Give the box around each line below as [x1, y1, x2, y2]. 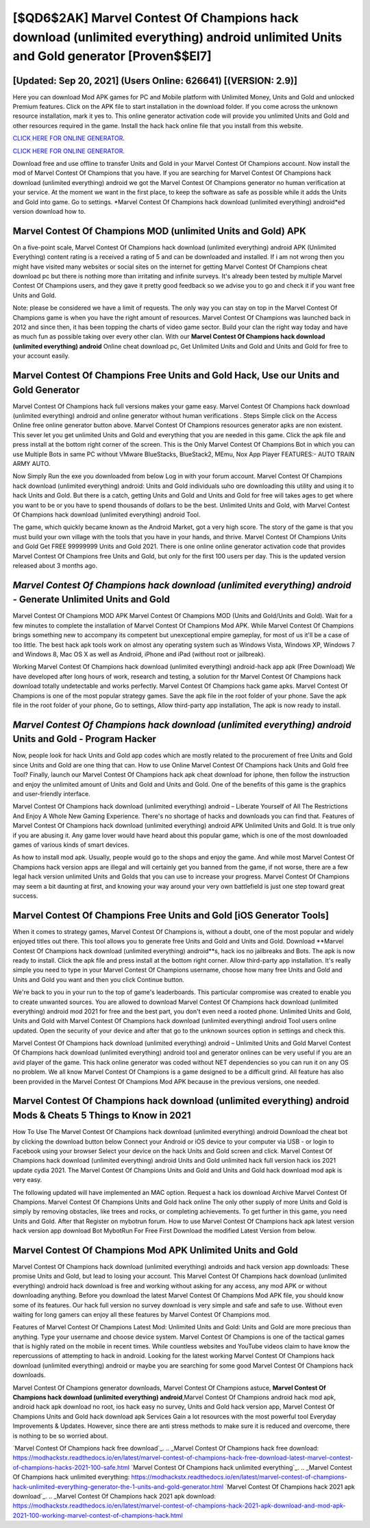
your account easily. [12, 352, 70, 360]
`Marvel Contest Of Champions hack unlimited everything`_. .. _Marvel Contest [131, 1463, 353, 1471]
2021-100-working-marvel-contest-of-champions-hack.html [12, 1511, 183, 1519]
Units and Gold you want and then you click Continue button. [12, 975, 185, 983]
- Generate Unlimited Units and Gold [12, 593, 171, 606]
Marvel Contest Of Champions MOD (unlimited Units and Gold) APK [12, 225, 306, 236]
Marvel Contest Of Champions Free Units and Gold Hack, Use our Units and [12, 369, 340, 381]
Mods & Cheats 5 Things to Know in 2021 [12, 1110, 191, 1122]
